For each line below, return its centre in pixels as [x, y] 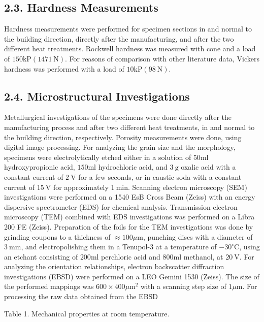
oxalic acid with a [208, 167]
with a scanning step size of [184, 286]
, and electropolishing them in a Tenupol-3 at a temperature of [119, 247]
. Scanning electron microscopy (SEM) [188, 187]
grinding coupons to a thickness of [57, 236]
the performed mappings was [49, 286]
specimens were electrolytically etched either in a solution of [98, 157]
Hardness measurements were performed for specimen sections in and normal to [128, 29]
